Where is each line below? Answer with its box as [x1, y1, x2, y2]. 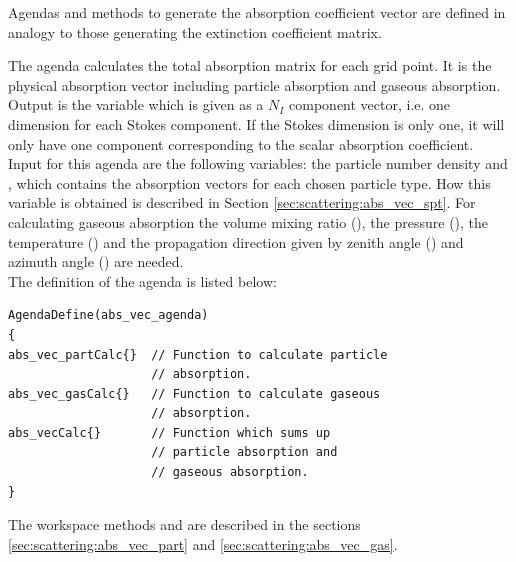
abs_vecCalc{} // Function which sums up [8, 425, 331, 440]
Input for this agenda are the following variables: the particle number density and [8, 153, 508, 174]
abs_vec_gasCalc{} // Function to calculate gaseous [8, 386, 381, 401]
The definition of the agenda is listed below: [8, 270, 277, 291]
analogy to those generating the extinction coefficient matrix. [8, 21, 382, 42]
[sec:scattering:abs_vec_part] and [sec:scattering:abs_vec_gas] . [8, 533, 398, 554]
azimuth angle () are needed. [8, 251, 184, 272]
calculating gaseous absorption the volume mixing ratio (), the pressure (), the [8, 211, 489, 232]
